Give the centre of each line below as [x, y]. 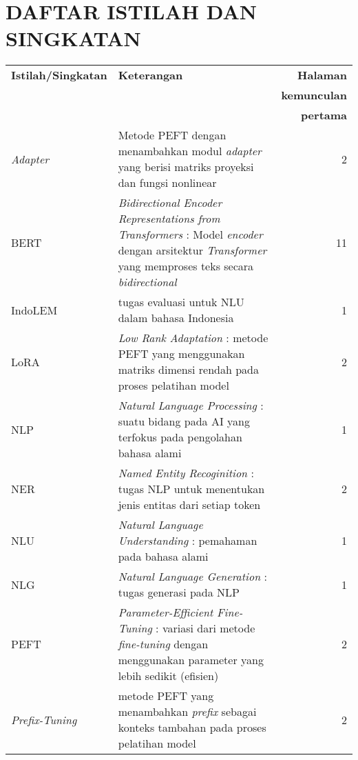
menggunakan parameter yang [191, 660]
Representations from [169, 219]
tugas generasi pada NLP [179, 592]
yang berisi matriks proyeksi [186, 167]
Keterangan [150, 75]
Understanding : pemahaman [188, 541]
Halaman [322, 75]
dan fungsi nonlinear [167, 183]
